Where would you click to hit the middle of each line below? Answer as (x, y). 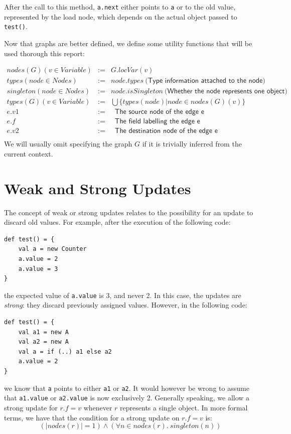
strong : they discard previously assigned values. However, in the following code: (126, 305)
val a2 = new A (43, 342)
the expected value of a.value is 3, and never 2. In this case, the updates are (123, 295)
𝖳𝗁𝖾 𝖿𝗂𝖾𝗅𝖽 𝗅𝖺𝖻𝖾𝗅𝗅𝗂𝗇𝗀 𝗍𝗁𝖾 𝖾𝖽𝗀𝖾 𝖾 (157, 122)
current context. (29, 153)
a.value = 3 (38, 269)
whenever (98, 407)
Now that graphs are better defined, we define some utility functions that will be (128, 43)
